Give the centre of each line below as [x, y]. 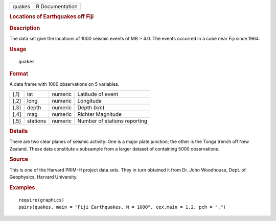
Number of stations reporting [112, 121]
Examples [22, 187]
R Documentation [57, 6]
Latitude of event [98, 94]
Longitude [90, 101]
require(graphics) [42, 200]
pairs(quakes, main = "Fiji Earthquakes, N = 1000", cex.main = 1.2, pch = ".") [122, 207]
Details [19, 131]
